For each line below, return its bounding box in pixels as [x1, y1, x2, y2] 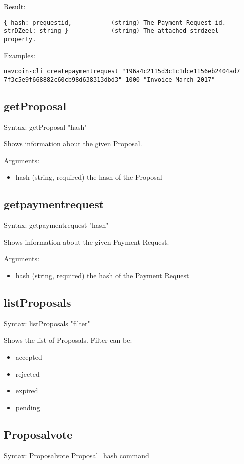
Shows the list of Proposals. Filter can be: [4, 335, 132, 345]
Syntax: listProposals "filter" [4, 318, 90, 328]
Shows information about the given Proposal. [4, 138, 142, 149]
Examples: [4, 50, 35, 60]
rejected [15, 368, 40, 379]
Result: [4, 1, 26, 11]
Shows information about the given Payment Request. [4, 236, 169, 247]
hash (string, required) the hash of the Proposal [15, 172, 162, 182]
